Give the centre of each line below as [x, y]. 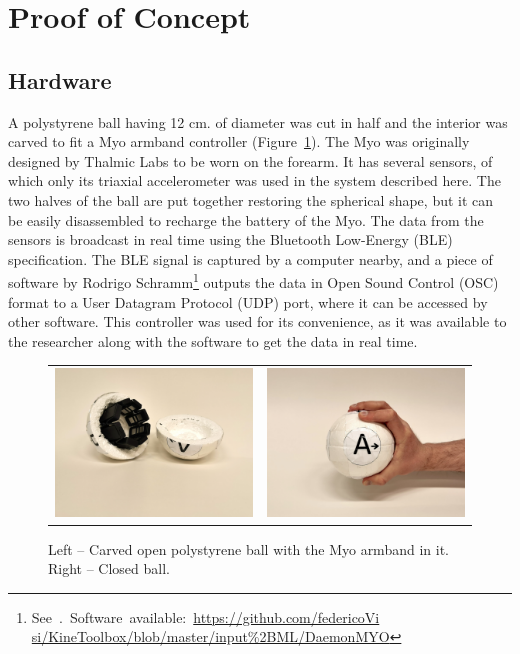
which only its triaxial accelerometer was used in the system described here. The [254, 180]
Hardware [60, 79]
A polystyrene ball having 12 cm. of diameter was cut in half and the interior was [258, 121]
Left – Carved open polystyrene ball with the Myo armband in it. [248, 548]
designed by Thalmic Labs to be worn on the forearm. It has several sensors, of [250, 160]
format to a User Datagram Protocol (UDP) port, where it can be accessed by [248, 301]
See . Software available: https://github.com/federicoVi [205, 616]
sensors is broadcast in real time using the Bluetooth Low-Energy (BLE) [230, 239]
